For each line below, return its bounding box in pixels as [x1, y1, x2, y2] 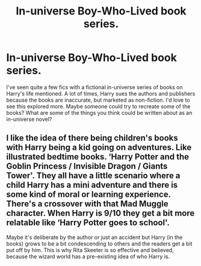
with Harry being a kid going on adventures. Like [6, 143, 192, 153]
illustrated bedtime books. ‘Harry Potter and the [6, 152, 190, 162]
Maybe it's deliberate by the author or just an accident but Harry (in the [6, 234, 183, 241]
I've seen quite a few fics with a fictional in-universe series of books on [6, 83, 183, 91]
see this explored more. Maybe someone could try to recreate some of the [6, 102, 191, 110]
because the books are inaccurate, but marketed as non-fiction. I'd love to [6, 96, 191, 104]
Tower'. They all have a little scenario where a [6, 170, 181, 181]
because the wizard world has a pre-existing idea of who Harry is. [6, 253, 170, 260]
